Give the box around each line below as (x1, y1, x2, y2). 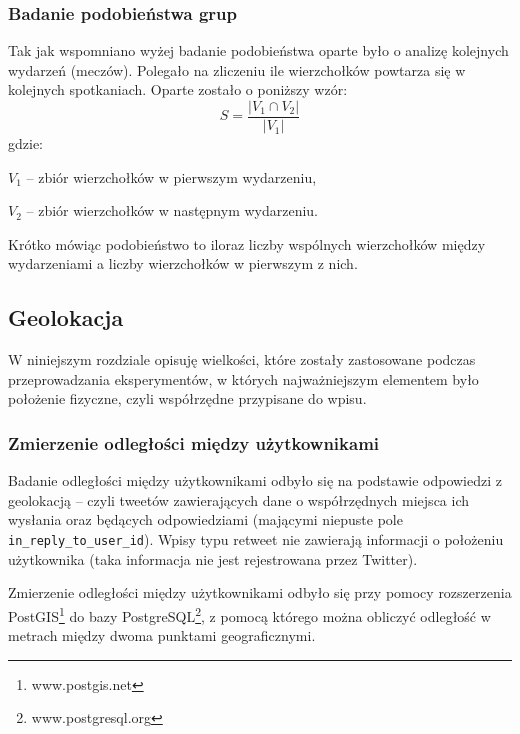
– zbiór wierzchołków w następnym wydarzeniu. (26, 200, 319, 221)
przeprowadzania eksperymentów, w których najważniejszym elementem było (8, 368, 479, 389)
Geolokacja (8, 302, 124, 333)
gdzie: (8, 133, 43, 154)
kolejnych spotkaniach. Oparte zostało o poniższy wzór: (8, 79, 348, 100)
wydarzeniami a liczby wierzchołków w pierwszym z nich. (8, 253, 358, 274)
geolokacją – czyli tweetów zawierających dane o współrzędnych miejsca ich (8, 489, 470, 510)
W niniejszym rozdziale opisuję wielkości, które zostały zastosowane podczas (8, 349, 476, 370)
